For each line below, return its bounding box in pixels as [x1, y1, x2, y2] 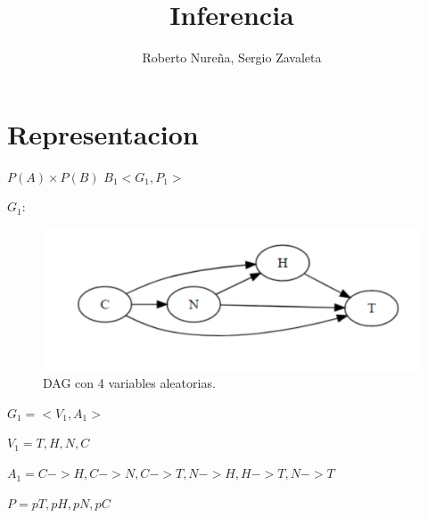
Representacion [7, 115, 199, 152]
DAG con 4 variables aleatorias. [43, 374, 216, 392]
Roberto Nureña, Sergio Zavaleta [142, 48, 322, 67]
